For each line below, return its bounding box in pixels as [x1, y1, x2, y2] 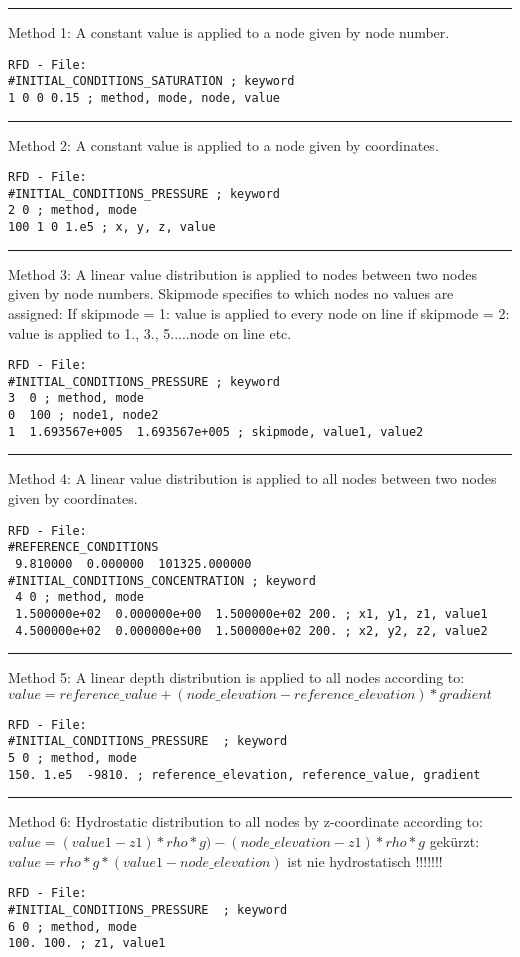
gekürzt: [429, 831, 480, 852]
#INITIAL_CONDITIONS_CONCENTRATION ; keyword [8, 573, 316, 588]
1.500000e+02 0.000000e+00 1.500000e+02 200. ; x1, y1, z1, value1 [15, 606, 488, 621]
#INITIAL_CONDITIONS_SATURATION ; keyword [8, 74, 295, 89]
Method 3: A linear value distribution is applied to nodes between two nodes [8, 263, 478, 284]
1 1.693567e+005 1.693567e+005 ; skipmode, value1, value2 [8, 424, 424, 439]
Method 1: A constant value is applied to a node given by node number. [8, 22, 450, 42]
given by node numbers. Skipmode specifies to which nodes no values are [8, 283, 454, 304]
